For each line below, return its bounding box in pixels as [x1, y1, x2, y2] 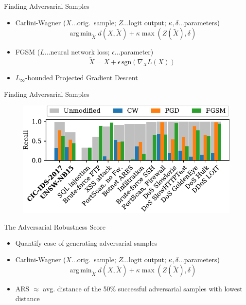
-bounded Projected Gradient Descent [25, 72, 138, 82]
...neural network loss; [44, 47, 110, 57]
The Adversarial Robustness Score [4, 221, 106, 232]
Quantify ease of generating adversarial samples [15, 238, 158, 248]
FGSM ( [15, 47, 40, 57]
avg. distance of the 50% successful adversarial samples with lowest [43, 284, 243, 294]
